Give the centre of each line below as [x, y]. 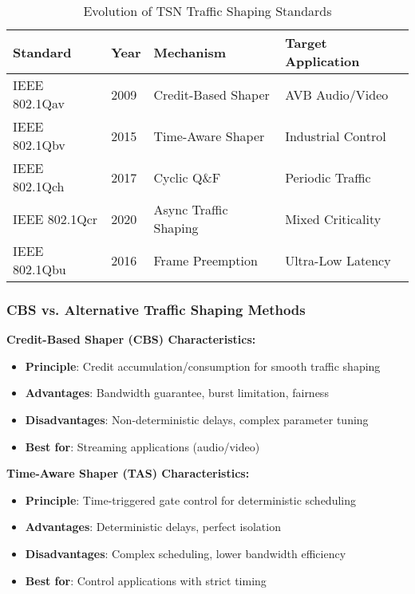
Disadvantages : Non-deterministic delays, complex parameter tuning [197, 419]
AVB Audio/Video [337, 94]
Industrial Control [336, 136]
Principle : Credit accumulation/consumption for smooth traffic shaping [203, 366]
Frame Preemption [206, 260]
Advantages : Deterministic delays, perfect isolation [153, 527]
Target [306, 43]
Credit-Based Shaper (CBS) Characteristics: [131, 339]
